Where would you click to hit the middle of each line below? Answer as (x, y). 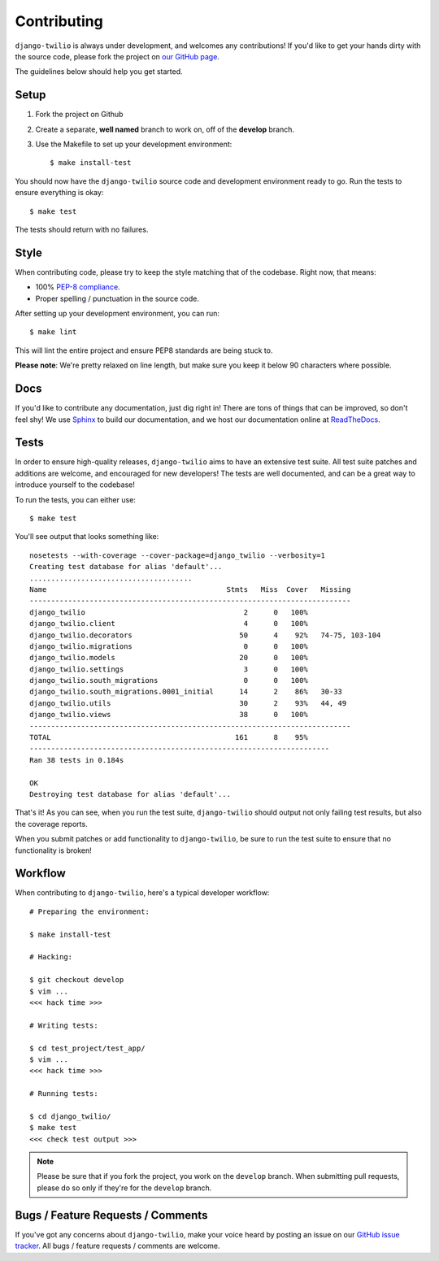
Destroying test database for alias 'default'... (130, 794)
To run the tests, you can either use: (75, 499)
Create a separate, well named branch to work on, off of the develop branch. (165, 129)
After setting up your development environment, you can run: (117, 314)
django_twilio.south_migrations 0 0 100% (169, 681)
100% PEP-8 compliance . (78, 287)
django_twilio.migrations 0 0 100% (169, 646)
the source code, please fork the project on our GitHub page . (117, 56)
